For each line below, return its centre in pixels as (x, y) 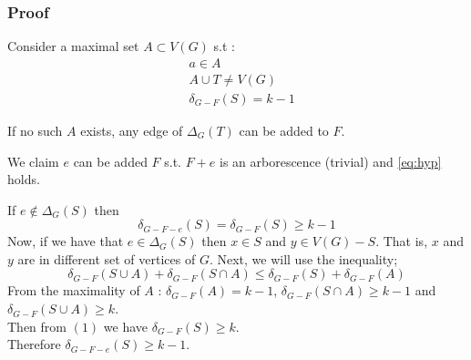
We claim (33, 161)
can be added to (284, 130)
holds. (24, 179)
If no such (35, 130)
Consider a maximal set (73, 46)
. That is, (402, 241)
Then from (37, 326)
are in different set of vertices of (107, 258)
